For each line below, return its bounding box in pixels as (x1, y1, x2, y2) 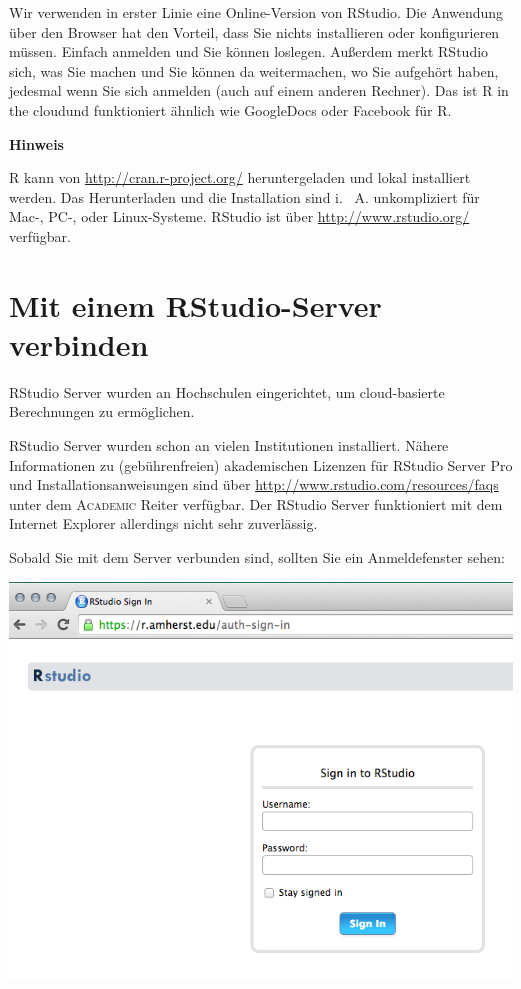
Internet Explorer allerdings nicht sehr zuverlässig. (9, 513, 318, 534)
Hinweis (9, 133, 64, 154)
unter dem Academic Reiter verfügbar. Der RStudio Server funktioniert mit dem (9, 493, 503, 514)
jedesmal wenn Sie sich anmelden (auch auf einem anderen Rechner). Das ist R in (9, 80, 509, 101)
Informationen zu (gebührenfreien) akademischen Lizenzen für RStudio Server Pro (9, 454, 513, 475)
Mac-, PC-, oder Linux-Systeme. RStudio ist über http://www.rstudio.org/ (9, 206, 470, 227)
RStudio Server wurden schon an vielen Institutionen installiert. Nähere (9, 435, 449, 456)
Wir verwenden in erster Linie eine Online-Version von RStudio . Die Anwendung (9, 2, 504, 22)
